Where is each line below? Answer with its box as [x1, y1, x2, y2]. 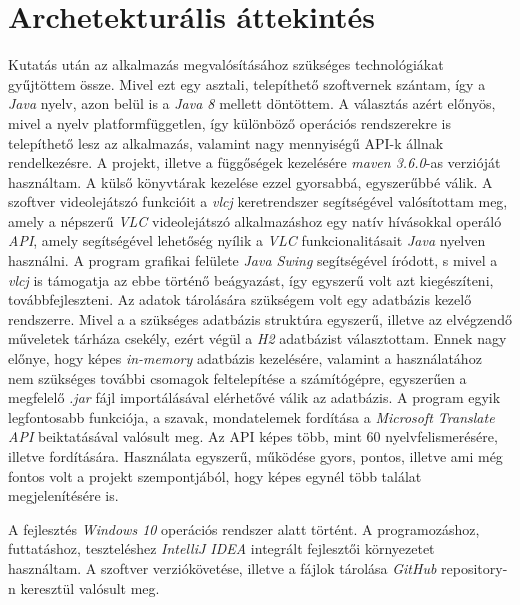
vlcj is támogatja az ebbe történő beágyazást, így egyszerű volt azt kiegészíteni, [8, 269, 494, 290]
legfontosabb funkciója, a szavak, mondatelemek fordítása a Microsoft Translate [8, 406, 495, 427]
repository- [441, 557, 508, 578]
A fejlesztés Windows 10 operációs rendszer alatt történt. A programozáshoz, [8, 518, 480, 539]
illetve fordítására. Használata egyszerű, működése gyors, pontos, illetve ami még [8, 446, 503, 466]
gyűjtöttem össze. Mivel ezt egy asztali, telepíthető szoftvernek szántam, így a [8, 73, 486, 94]
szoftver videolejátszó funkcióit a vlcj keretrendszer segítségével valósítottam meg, [8, 191, 508, 212]
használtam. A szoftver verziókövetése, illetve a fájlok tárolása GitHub [8, 557, 437, 578]
